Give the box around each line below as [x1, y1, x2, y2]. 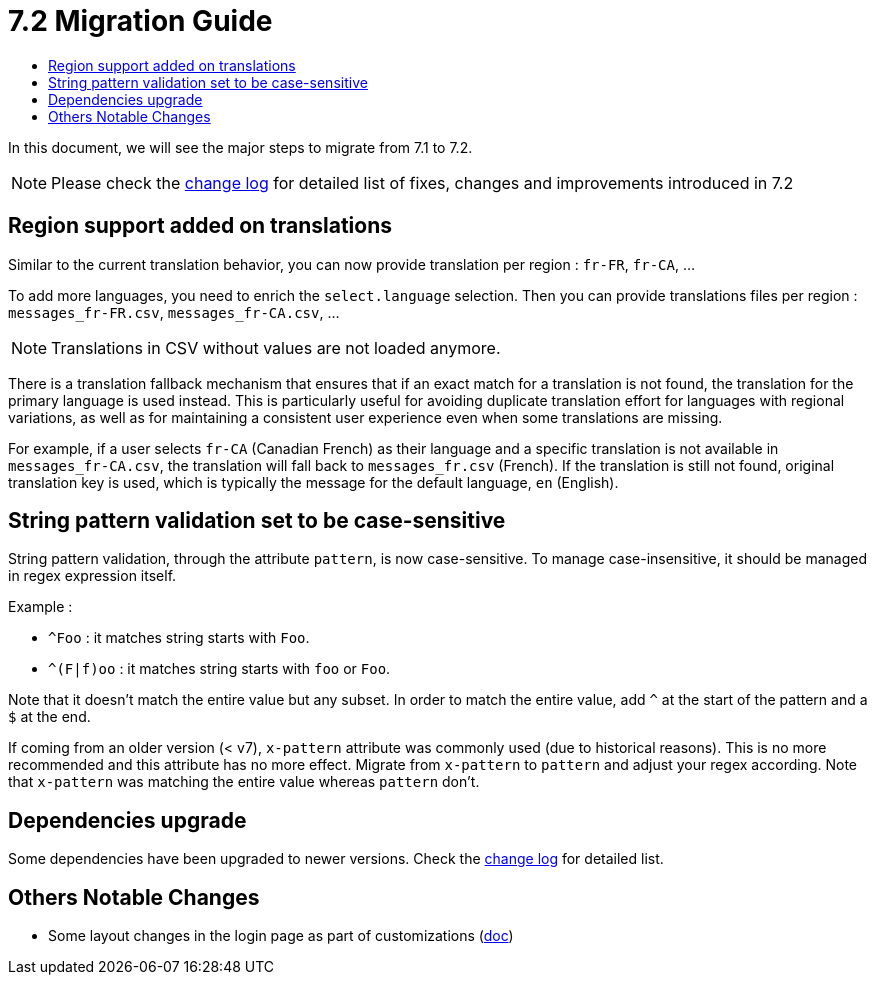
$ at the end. [8, 708, 91, 726]
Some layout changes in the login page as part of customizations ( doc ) [48, 927, 514, 945]
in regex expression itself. [8, 567, 177, 585]
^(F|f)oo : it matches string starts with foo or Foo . [48, 660, 391, 678]
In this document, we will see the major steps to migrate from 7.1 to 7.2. [8, 138, 473, 156]
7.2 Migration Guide [8, 4, 273, 38]
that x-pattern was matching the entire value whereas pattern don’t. [8, 773, 480, 791]
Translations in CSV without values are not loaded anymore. [51, 337, 501, 358]
